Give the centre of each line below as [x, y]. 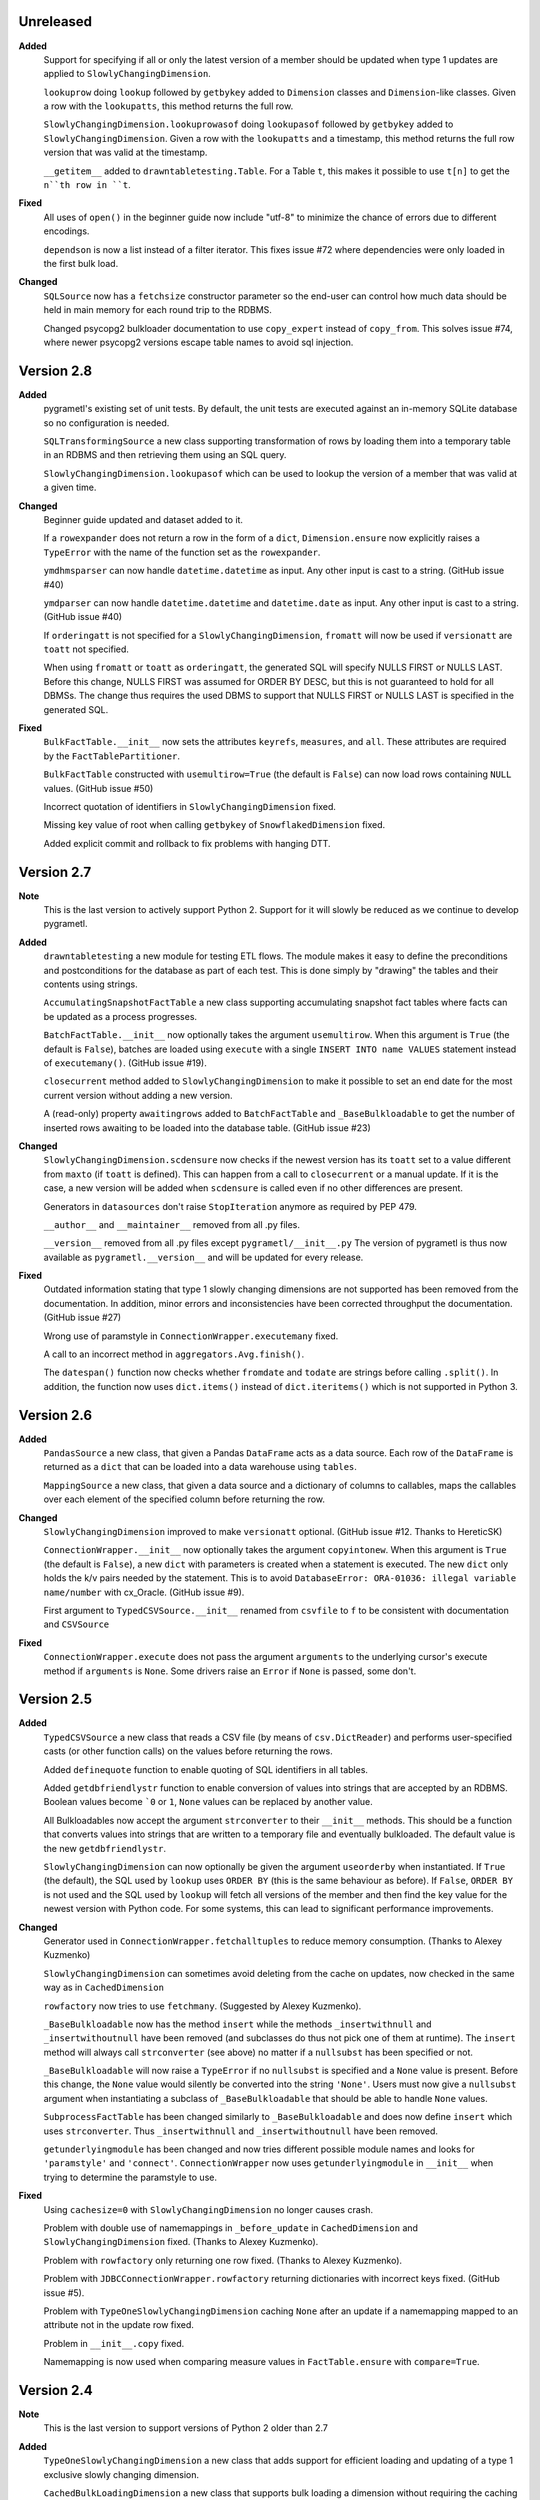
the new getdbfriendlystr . [105, 1848]
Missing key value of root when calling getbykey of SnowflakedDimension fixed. [214, 825]
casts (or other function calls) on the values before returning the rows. [188, 1751]
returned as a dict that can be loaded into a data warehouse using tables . [200, 1467]
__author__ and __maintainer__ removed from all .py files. [171, 1224]
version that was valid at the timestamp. [125, 152]
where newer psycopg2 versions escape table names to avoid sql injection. [198, 342]
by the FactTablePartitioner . [111, 756]
